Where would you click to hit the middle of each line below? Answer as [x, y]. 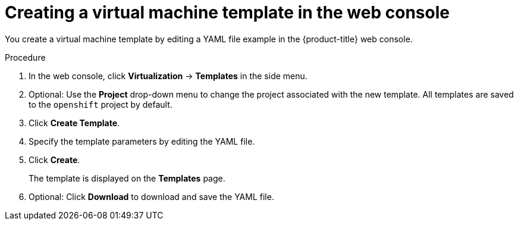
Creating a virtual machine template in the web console [227, 12]
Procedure [25, 57]
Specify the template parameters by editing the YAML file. [142, 141]
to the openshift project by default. [101, 104]
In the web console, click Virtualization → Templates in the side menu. [168, 76]
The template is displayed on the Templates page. [127, 178]
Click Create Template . [74, 123]
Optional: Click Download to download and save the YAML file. [151, 196]
